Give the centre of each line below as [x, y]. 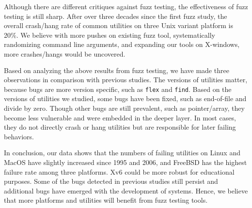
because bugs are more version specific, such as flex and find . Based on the [118, 89]
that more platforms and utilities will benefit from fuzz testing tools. [106, 200]
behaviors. [19, 136]
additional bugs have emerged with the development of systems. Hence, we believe [126, 190]
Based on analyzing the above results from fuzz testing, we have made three [117, 70]
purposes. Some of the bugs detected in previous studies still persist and [111, 181]
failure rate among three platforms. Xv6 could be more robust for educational [119, 171]
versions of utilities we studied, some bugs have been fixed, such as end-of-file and [125, 98]
